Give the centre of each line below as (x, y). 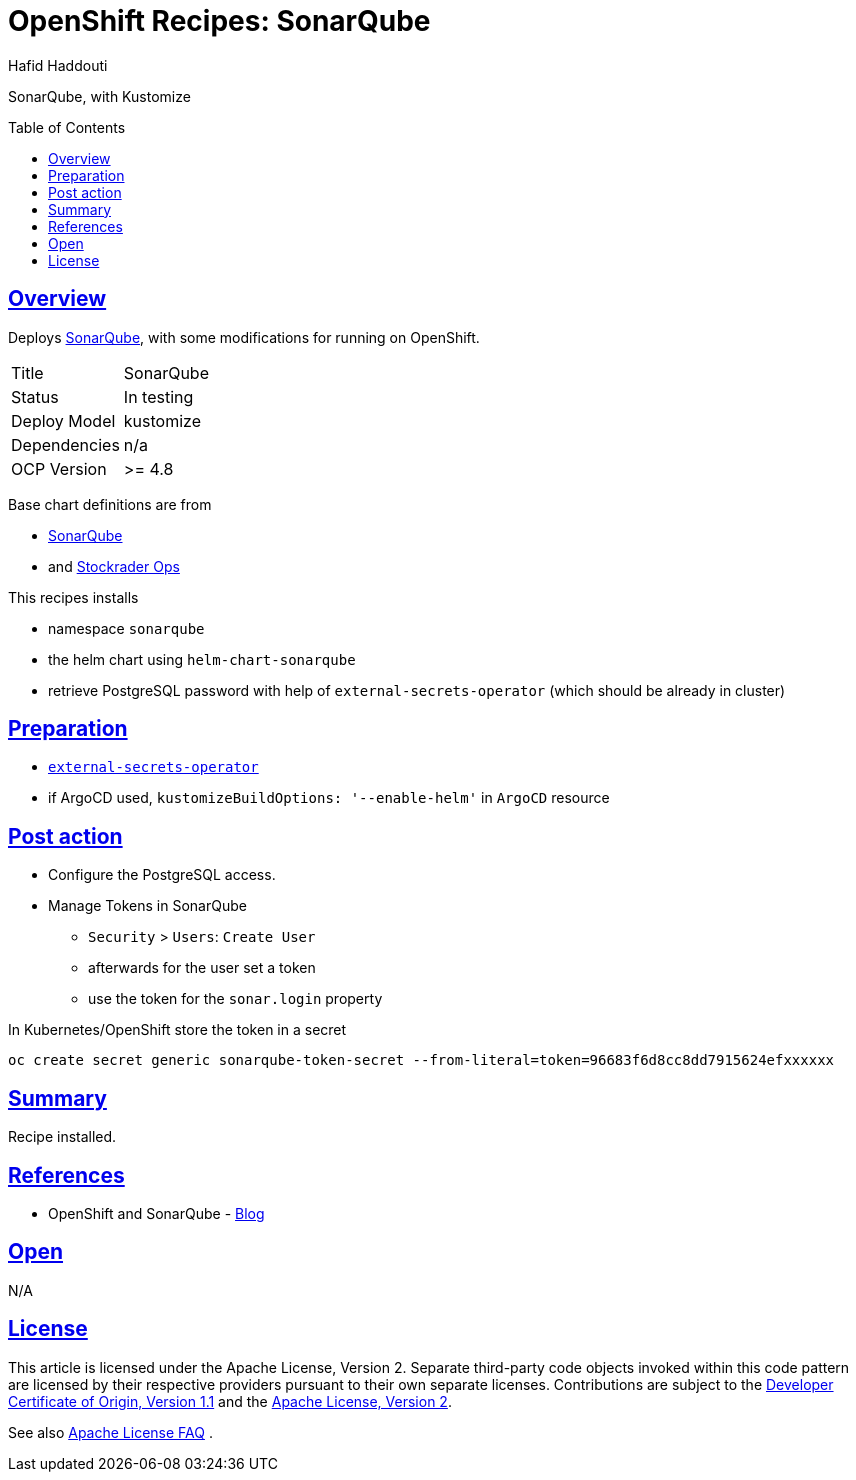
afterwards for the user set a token (202, 968)
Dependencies (65, 444)
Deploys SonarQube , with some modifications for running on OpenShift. (244, 337)
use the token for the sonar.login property (235, 999)
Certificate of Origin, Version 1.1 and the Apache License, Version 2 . (230, 1401)
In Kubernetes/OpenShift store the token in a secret (177, 1030)
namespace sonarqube (126, 628)
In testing (158, 396)
